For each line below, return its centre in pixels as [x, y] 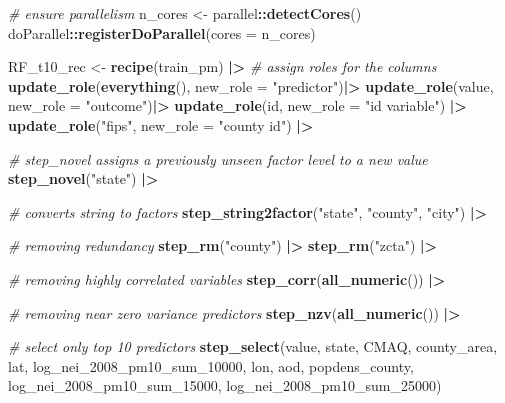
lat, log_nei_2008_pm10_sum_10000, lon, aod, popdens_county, [211, 365]
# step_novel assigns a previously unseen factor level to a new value [218, 158]
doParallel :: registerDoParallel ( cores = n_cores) [162, 32]
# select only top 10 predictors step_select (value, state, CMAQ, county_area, [253, 346]
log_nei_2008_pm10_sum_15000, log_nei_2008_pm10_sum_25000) [225, 385]
